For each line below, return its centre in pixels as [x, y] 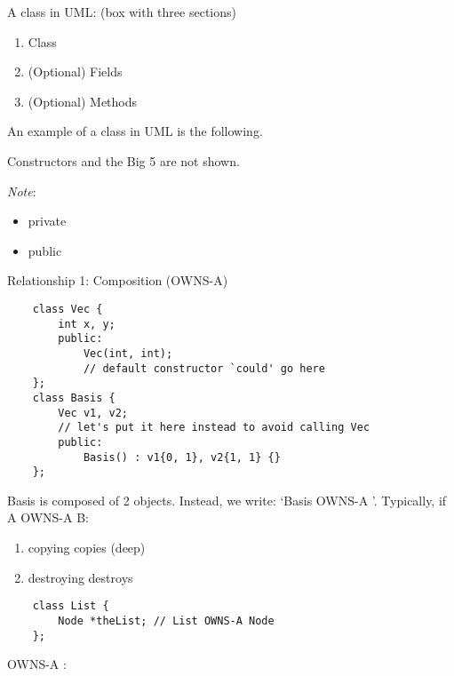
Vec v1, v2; [93, 413]
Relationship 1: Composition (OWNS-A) [118, 280]
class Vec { [68, 309]
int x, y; [87, 324]
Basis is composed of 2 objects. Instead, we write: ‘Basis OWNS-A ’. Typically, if [227, 500]
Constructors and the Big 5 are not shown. [123, 160]
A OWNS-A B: [48, 517]
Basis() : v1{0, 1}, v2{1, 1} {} [182, 457]
